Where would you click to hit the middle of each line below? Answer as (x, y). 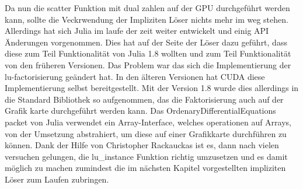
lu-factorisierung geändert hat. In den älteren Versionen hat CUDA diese (135, 76)
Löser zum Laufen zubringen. (57, 179)
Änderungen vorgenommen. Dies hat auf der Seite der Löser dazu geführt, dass (146, 42)
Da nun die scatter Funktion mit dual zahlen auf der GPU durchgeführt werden (147, 8)
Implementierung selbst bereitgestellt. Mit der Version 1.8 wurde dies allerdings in (152, 88)
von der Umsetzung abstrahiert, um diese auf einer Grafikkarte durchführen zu (146, 133)
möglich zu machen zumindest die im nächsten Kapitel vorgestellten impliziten (145, 168)
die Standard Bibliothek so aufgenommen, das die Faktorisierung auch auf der (144, 99)
